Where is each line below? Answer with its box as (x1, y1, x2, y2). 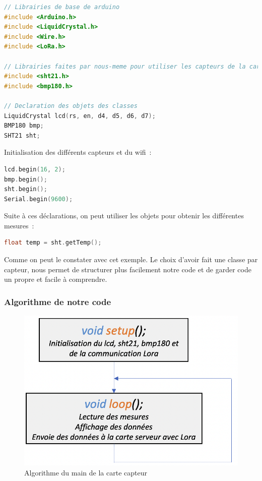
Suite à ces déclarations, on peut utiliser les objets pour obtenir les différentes (4, 210, 244, 221)
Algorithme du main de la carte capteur (24, 467, 147, 477)
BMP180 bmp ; (4, 122, 44, 130)
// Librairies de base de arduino (4, 4, 120, 11)
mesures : (4, 220, 34, 230)
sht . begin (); (4, 186, 47, 193)
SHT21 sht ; (4, 132, 40, 139)
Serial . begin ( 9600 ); (4, 195, 73, 203)
